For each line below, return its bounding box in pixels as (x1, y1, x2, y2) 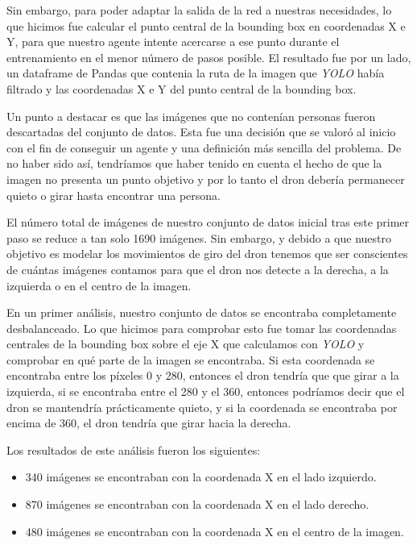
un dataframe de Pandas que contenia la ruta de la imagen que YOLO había (6, 64, 385, 81)
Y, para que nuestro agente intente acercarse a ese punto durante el (6, 33, 340, 50)
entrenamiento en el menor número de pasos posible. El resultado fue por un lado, (6, 48, 411, 65)
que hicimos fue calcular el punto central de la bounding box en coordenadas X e (6, 17, 406, 34)
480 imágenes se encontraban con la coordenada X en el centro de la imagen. (25, 522, 404, 539)
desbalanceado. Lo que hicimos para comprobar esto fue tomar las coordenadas (6, 319, 397, 336)
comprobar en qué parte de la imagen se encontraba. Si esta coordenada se (6, 351, 375, 368)
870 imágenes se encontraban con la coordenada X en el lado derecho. (25, 496, 370, 513)
